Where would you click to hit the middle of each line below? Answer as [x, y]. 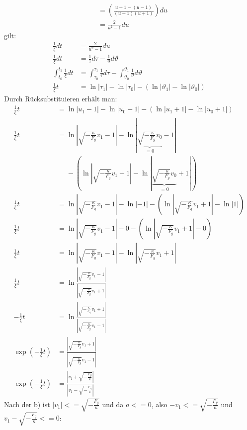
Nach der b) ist [27, 404]
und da [113, 404]
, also [159, 404]
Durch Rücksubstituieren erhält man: [61, 99]
